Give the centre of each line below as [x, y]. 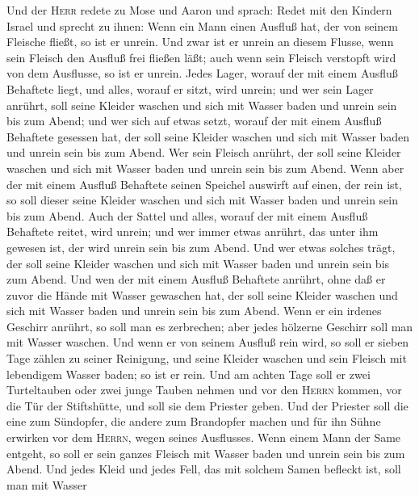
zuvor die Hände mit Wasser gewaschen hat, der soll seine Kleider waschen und [202, 294]
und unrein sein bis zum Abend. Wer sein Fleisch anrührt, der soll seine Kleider [204, 152]
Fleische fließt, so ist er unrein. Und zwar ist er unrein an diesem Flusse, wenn [200, 42]
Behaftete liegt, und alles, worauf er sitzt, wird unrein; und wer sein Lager [190, 88]
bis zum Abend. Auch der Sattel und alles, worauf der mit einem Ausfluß [187, 215]
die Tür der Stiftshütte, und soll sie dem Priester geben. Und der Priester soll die [207, 405]
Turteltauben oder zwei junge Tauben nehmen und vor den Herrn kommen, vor [204, 390]
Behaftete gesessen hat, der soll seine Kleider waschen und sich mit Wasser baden [208, 136]
